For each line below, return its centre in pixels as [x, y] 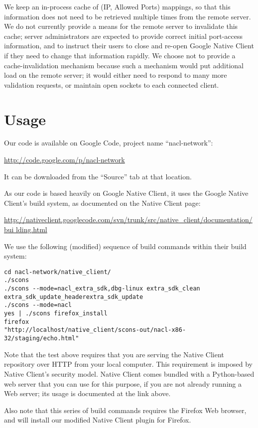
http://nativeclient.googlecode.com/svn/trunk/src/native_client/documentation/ [128, 219]
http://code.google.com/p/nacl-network [64, 160]
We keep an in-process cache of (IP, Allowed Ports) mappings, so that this [117, 6]
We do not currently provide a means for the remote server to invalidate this [121, 26]
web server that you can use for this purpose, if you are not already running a [123, 383]
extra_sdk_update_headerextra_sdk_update [74, 297]
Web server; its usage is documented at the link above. [87, 393]
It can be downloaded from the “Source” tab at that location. [98, 176]
